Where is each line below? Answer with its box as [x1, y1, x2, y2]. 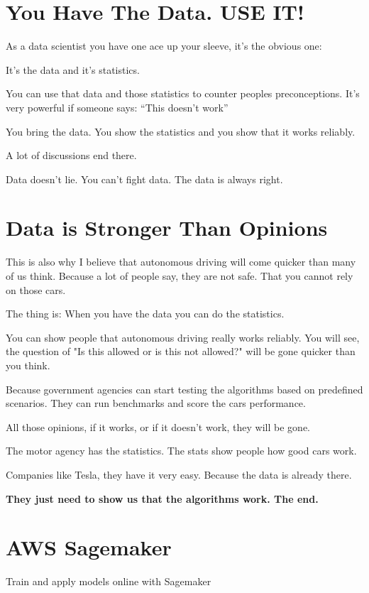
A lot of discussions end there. [6, 148, 137, 163]
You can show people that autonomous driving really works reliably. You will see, [6, 330, 360, 344]
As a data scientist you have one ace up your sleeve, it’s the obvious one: [6, 38, 322, 53]
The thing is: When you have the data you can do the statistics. [6, 306, 285, 321]
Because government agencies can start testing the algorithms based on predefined [6, 381, 363, 396]
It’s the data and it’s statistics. [6, 62, 140, 77]
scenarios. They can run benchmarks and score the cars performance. [6, 396, 306, 410]
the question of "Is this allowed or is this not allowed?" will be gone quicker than [6, 344, 356, 359]
